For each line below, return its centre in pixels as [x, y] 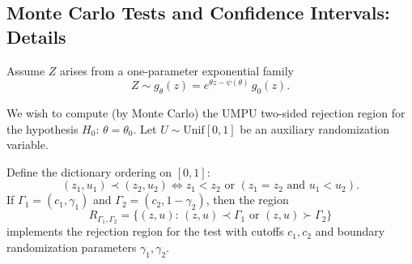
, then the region [247, 200]
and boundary [350, 231]
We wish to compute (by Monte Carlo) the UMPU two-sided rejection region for [206, 113]
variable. [28, 145]
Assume [26, 70]
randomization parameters [72, 247]
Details [36, 36]
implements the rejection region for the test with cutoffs [145, 231]
